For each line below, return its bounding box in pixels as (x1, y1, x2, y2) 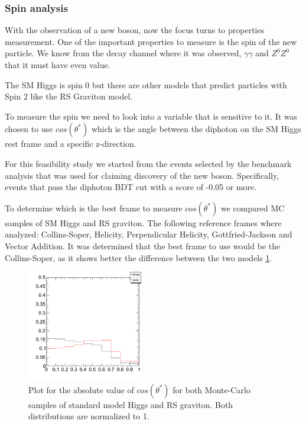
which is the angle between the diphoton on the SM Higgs (91, 123, 301, 135)
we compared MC (221, 201, 285, 214)
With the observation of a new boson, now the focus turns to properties (5, 24, 265, 36)
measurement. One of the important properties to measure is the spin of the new (5, 35, 297, 47)
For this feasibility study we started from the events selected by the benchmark (5, 157, 292, 169)
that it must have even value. (5, 59, 110, 70)
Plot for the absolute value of (28, 383, 134, 396)
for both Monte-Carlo (172, 383, 250, 396)
